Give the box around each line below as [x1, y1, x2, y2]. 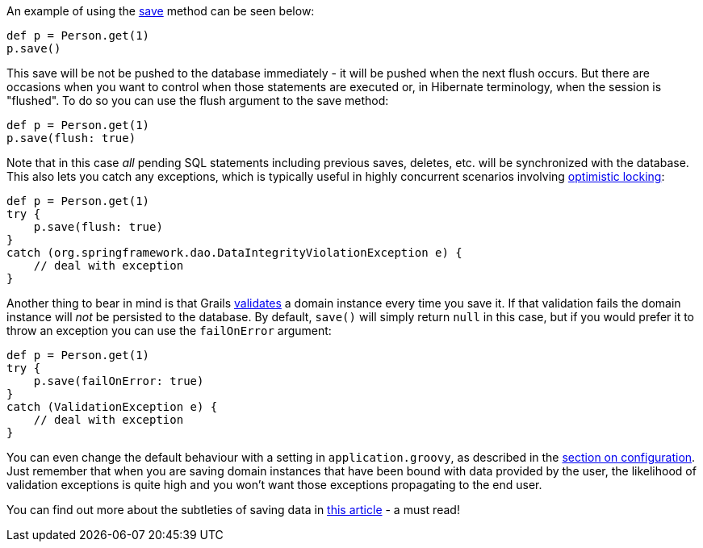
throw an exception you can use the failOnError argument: [6, 324, 332, 337]
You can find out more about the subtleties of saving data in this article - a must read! [6, 503, 460, 517]
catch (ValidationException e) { [6, 400, 218, 413]
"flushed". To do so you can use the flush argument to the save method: [6, 94, 389, 107]
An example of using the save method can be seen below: [6, 4, 315, 18]
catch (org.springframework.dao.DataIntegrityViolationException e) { [6, 246, 462, 259]
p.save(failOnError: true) [33, 374, 204, 387]
